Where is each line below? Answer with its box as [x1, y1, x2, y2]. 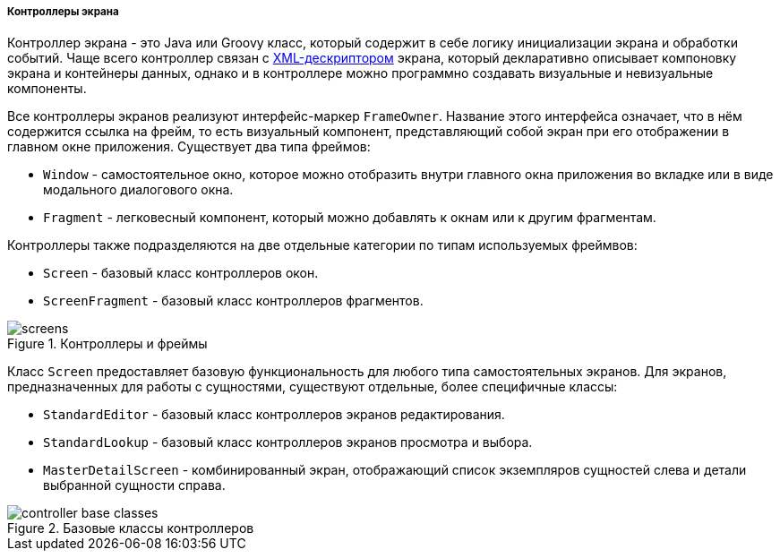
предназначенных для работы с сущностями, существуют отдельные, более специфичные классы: [7, 379, 618, 395]
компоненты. [7, 81, 87, 97]
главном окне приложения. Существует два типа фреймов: [7, 139, 371, 155]
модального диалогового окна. [43, 182, 234, 198]
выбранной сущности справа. [43, 477, 226, 494]
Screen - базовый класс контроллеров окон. [43, 265, 319, 281]
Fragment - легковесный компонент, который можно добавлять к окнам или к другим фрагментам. [43, 210, 656, 226]
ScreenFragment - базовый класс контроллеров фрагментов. [43, 293, 424, 309]
